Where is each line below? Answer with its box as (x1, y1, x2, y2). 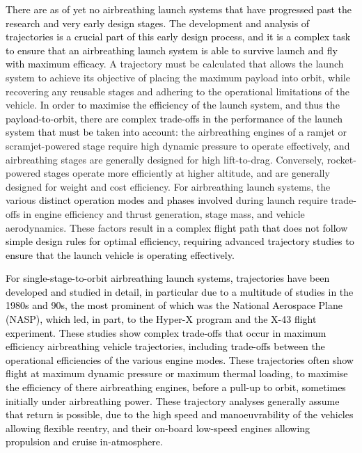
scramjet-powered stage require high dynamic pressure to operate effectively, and (6, 138, 350, 152)
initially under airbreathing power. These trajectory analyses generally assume (6, 393, 340, 408)
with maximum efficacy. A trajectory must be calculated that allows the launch (6, 56, 344, 71)
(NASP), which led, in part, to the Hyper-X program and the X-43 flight (6, 312, 317, 326)
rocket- (326, 152, 356, 166)
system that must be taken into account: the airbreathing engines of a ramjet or (6, 125, 347, 139)
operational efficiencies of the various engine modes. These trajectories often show (6, 352, 354, 367)
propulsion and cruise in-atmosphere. (6, 434, 163, 449)
